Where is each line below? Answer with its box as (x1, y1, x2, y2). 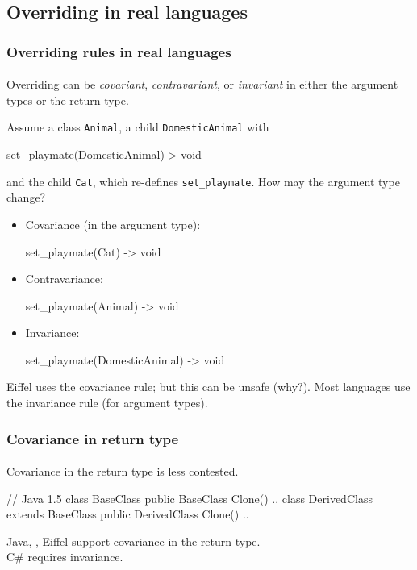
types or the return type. (6, 91, 129, 108)
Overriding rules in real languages (6, 41, 231, 61)
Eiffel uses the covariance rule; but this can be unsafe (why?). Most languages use (6, 378, 411, 395)
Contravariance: (25, 270, 103, 287)
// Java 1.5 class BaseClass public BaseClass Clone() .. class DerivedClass (6, 489, 373, 506)
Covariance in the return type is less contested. (6, 463, 239, 480)
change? (6, 189, 46, 206)
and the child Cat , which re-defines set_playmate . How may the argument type (6, 173, 400, 189)
